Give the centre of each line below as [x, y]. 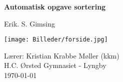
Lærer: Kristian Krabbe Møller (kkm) [62, 55]
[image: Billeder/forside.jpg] [56, 40]
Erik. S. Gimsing [29, 23]
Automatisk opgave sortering [55, 6]
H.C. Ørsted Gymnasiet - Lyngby [55, 65]
